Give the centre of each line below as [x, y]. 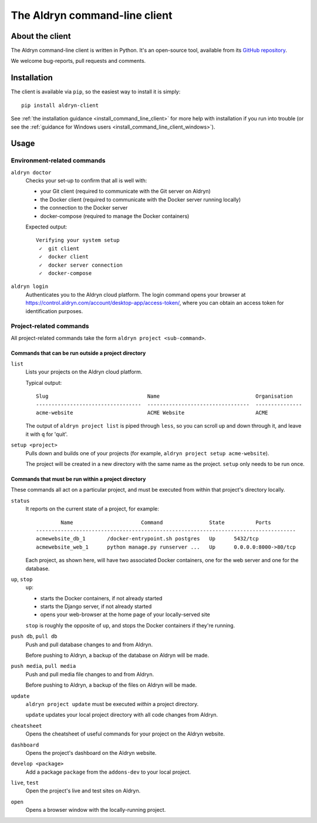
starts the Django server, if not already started [96, 607]
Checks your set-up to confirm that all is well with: [86, 181]
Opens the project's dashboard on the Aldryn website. [91, 753]
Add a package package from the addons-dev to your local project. [108, 772]
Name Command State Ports [166, 522]
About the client [41, 36]
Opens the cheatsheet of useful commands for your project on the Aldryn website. [125, 734]
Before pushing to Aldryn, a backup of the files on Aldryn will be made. [111, 685]
